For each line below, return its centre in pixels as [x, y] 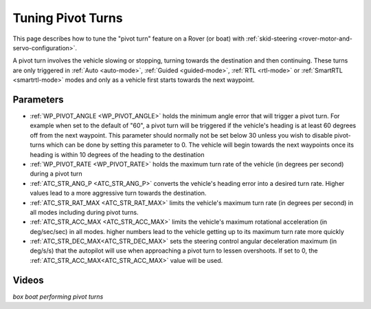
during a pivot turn [56, 174]
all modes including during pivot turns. [84, 212]
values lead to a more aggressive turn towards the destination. [118, 193]
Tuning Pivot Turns [68, 18]
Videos [28, 280]
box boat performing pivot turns [58, 297]
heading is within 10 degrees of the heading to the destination [117, 154]
